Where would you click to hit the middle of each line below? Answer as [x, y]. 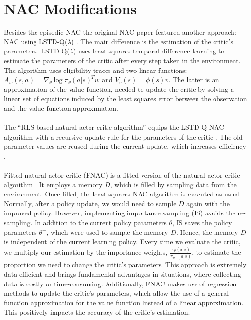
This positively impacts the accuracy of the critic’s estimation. [97, 312]
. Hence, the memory [207, 232]
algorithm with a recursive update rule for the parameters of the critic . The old [123, 136]
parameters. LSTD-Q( [37, 51]
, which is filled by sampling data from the [173, 184]
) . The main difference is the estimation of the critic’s [152, 41]
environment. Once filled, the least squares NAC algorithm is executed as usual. [123, 194]
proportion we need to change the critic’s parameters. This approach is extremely [125, 264]
